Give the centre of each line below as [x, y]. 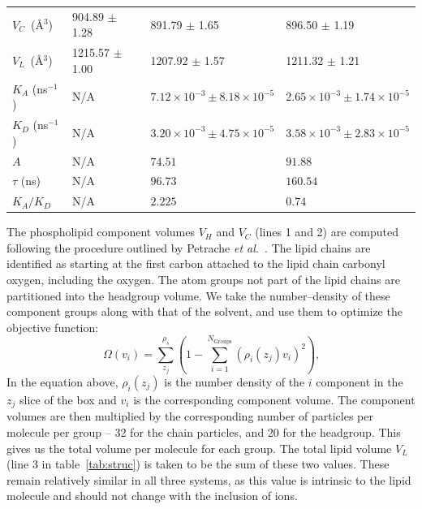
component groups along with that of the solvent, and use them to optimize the [205, 311]
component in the [360, 381]
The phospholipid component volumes [101, 232]
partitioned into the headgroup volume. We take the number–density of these [198, 295]
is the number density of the [235, 381]
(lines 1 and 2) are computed [327, 232]
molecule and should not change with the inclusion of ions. [152, 496]
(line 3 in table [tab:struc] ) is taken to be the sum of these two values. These [198, 464]
